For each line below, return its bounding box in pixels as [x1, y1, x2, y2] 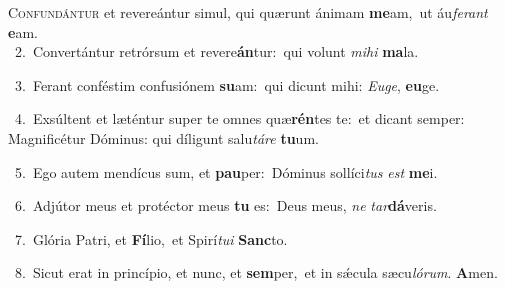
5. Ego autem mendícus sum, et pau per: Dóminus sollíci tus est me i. [14, 161, 438, 182]
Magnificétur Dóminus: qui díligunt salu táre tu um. [8, 127, 319, 148]
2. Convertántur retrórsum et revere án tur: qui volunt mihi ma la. [14, 41, 419, 62]
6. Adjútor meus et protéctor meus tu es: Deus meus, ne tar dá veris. [14, 195, 437, 216]
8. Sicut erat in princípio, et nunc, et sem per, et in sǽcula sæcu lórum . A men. [14, 262, 498, 283]
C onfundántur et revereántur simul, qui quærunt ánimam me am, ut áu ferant [8, 2, 488, 22]
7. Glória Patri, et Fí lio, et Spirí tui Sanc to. [14, 228, 288, 249]
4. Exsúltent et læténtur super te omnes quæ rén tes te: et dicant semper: [14, 108, 465, 129]
